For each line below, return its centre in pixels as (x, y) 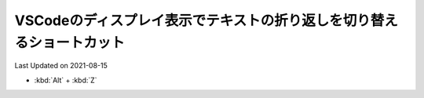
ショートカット (77, 42)
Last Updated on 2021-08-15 (61, 66)
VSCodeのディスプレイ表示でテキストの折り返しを (179, 20)
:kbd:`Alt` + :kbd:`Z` (66, 80)
